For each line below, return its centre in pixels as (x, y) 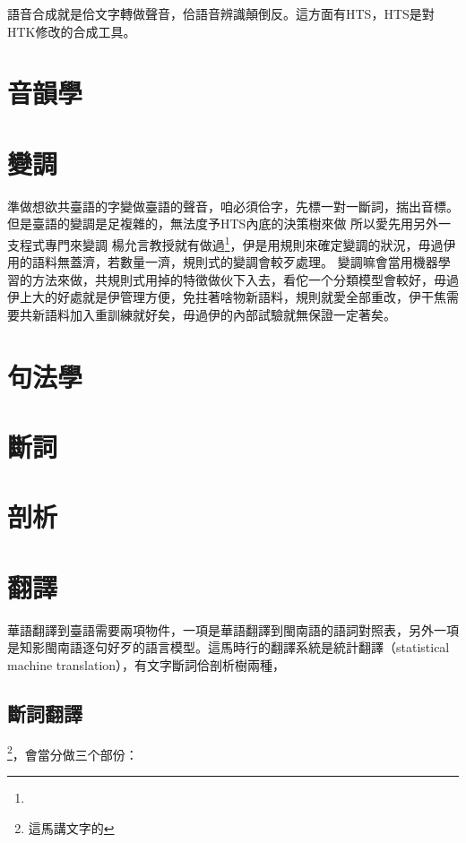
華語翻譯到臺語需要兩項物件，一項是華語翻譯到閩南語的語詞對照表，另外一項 (233, 629)
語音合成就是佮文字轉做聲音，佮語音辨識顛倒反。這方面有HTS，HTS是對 (221, 13)
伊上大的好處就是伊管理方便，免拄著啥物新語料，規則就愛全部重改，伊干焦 (227, 297)
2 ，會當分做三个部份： (73, 753)
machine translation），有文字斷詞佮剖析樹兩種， (147, 664)
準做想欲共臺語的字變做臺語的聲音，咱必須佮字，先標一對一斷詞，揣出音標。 (233, 206)
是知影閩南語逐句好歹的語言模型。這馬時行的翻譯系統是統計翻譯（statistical (229, 647)
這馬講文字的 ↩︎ (71, 827)
